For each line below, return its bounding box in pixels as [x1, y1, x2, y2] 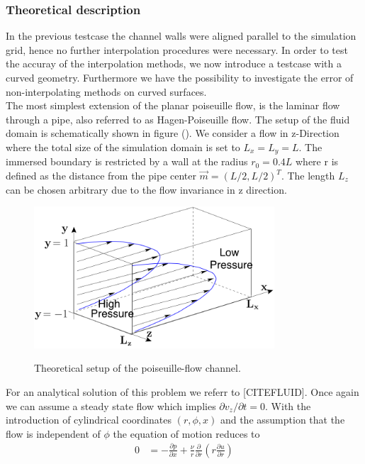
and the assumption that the [220, 412, 345, 427]
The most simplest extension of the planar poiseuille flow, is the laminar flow [6, 98, 340, 113]
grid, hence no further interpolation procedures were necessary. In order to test [6, 42, 348, 57]
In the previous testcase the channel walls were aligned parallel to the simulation [6, 28, 356, 43]
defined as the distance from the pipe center [6, 168, 196, 183]
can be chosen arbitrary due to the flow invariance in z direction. [6, 182, 287, 197]
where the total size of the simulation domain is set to [6, 139, 240, 154]
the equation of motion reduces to [113, 426, 260, 441]
